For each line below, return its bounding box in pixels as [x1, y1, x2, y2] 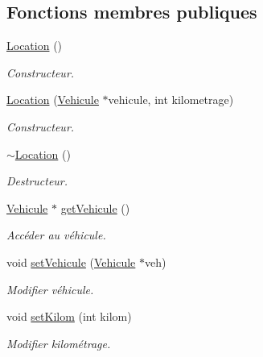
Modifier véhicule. [6, 280, 94, 297]
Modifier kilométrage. [6, 334, 111, 351]
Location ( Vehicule [6, 91, 99, 108]
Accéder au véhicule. [6, 226, 106, 243]
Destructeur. [6, 172, 68, 189]
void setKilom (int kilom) [6, 308, 132, 325]
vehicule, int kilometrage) [108, 91, 234, 108]
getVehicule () [60, 199, 130, 216]
